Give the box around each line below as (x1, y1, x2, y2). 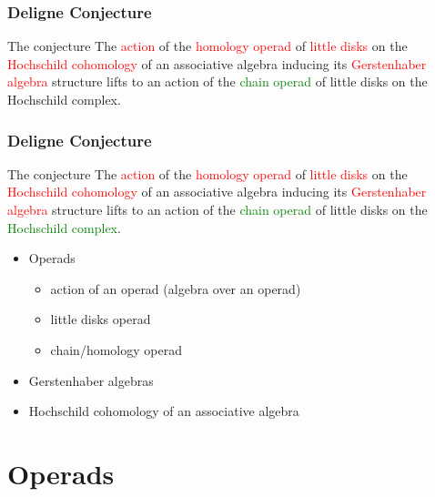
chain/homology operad (50, 340, 182, 359)
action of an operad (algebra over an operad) (50, 279, 301, 298)
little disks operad (50, 309, 151, 329)
